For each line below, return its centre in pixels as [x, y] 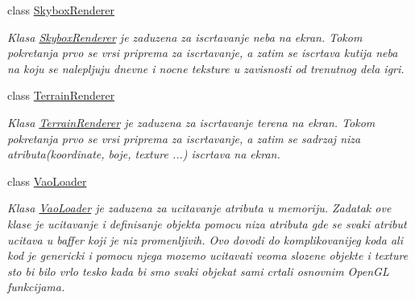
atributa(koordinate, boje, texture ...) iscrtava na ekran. [144, 154]
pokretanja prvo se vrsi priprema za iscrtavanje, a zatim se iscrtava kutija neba [203, 53]
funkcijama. [36, 287]
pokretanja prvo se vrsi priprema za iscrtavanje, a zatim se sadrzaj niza [184, 138]
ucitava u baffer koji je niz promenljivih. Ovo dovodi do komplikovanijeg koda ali [205, 239]
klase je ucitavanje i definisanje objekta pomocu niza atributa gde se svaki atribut [207, 223]
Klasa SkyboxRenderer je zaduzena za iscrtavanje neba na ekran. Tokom [185, 37]
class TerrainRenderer [61, 95]
